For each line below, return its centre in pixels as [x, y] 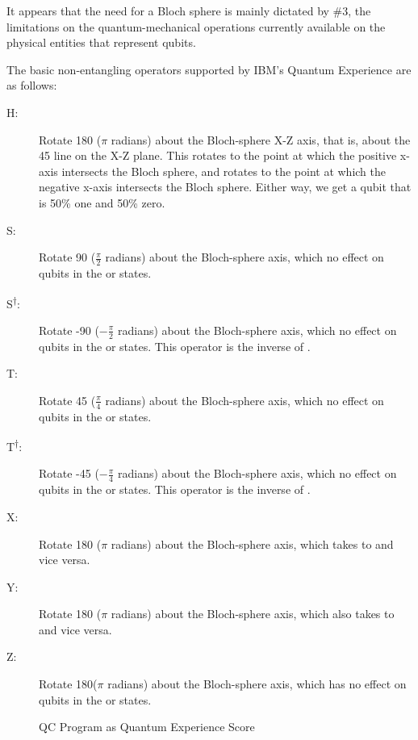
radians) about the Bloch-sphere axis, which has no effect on [257, 684]
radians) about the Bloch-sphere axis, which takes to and [252, 544]
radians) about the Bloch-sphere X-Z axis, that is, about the [261, 139]
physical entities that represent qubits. [101, 42]
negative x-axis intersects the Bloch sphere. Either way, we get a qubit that [225, 187]
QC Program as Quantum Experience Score [147, 727]
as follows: [32, 85]
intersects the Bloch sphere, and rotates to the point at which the [224, 171]
